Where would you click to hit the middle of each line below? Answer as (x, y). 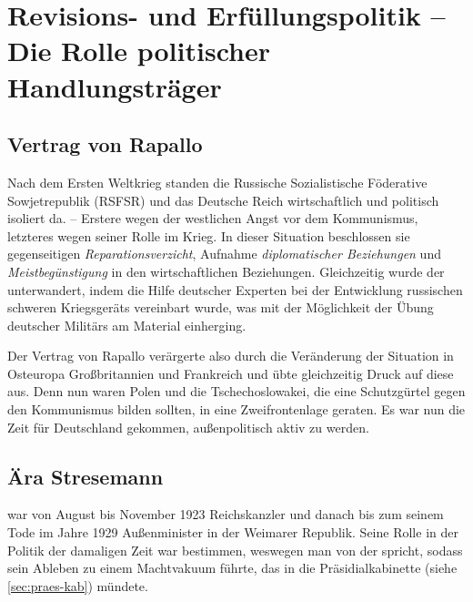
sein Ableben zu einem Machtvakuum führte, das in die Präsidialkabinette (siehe (232, 568)
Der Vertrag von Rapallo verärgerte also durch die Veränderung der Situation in (231, 356)
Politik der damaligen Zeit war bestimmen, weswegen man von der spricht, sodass (235, 550)
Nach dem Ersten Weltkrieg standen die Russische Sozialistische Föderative (217, 182)
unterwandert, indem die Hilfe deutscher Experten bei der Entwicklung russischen (235, 289)
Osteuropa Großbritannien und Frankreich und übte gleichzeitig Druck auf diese (231, 373)
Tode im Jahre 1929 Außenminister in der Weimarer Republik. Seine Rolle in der (233, 532)
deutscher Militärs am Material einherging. (127, 325)
